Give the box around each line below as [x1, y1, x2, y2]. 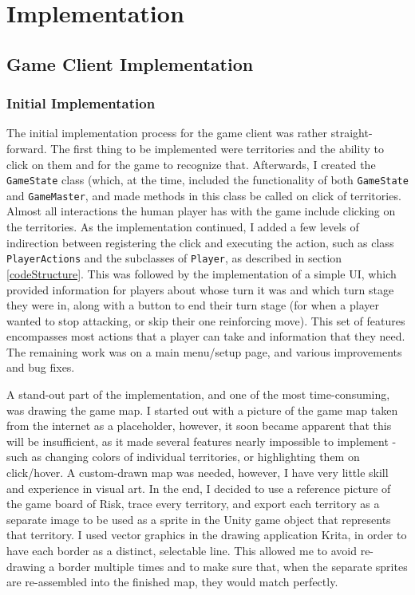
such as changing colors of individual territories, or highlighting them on [6, 448, 360, 465]
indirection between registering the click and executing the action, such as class [6, 234, 394, 250]
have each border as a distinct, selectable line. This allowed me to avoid [6, 542, 357, 558]
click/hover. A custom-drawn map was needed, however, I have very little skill [6, 464, 389, 481]
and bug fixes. [6, 359, 75, 376]
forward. [6, 140, 47, 156]
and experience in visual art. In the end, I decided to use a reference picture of [6, 479, 391, 496]
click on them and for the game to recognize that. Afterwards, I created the [6, 156, 376, 172]
